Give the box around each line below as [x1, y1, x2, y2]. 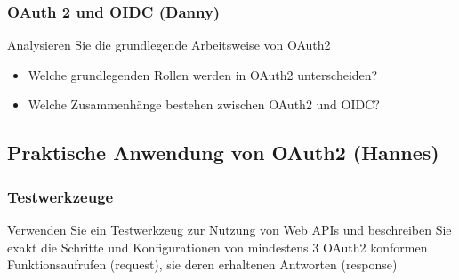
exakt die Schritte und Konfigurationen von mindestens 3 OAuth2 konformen [7, 237, 428, 256]
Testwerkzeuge [7, 185, 114, 207]
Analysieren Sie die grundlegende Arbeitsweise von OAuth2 [7, 36, 331, 54]
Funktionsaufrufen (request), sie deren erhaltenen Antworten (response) [7, 255, 398, 274]
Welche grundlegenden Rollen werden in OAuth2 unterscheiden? [28, 65, 378, 84]
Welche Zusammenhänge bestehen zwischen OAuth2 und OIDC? [28, 95, 380, 114]
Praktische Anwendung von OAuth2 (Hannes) [7, 139, 439, 166]
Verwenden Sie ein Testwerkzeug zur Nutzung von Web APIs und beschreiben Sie [7, 220, 452, 238]
